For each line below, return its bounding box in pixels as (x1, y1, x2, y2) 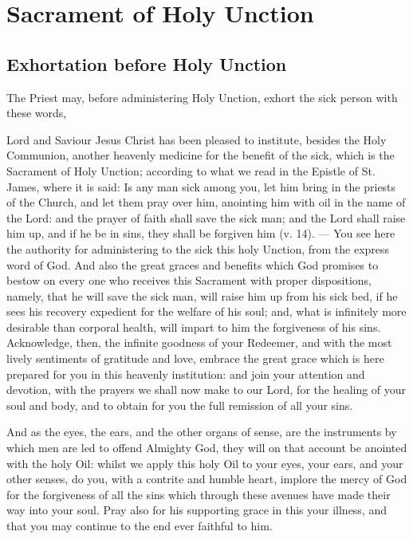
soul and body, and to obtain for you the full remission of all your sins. (6, 396, 353, 413)
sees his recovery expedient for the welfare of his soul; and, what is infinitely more (6, 303, 407, 320)
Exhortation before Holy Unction (6, 51, 287, 76)
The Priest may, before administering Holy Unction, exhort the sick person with (6, 89, 398, 105)
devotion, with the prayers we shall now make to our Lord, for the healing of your (6, 381, 407, 398)
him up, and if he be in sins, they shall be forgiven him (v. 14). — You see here (6, 225, 395, 242)
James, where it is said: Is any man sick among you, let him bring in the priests (6, 178, 396, 195)
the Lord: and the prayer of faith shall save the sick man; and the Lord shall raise (6, 209, 406, 226)
